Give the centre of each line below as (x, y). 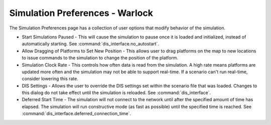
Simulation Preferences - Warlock (81, 13)
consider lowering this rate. (50, 79)
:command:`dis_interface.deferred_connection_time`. (77, 114)
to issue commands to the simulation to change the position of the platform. (100, 58)
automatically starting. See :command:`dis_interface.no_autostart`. (90, 44)
